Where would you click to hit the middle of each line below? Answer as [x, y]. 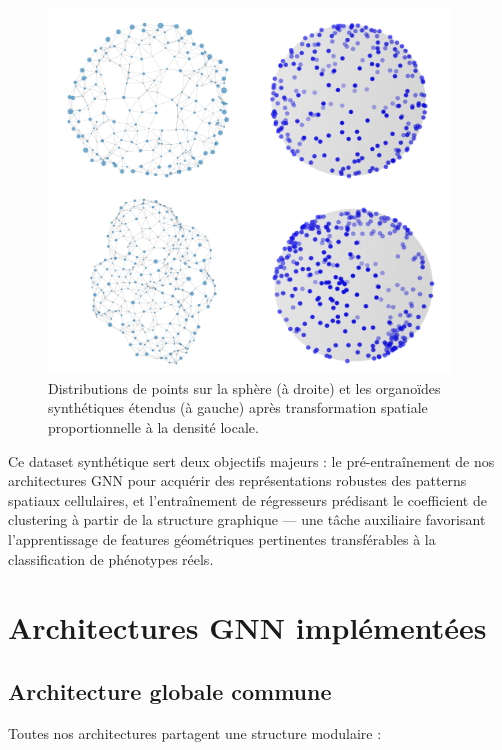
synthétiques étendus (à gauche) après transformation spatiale [238, 407]
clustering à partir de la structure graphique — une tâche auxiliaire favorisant [247, 519]
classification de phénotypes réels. [111, 558]
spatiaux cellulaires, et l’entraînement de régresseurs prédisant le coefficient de [247, 499]
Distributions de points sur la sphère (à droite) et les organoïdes [244, 387]
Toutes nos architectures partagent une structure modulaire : [195, 732]
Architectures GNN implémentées [247, 627]
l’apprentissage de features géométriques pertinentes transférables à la [222, 538]
